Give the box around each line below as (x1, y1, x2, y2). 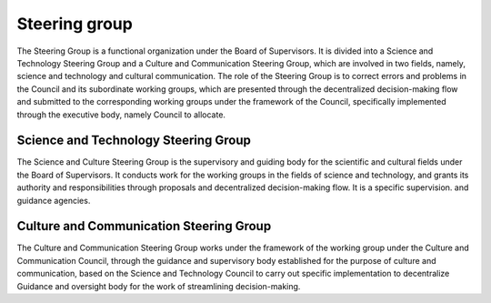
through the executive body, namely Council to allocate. (16, 109, 226, 120)
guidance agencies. (16, 195, 91, 206)
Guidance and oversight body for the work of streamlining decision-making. (16, 280, 301, 291)
